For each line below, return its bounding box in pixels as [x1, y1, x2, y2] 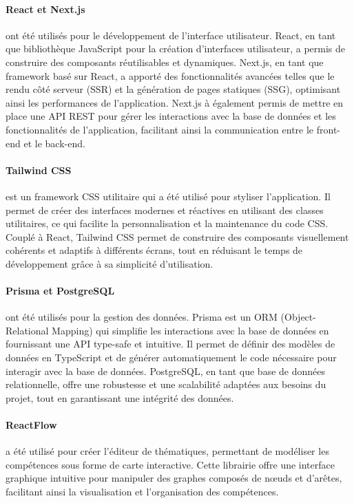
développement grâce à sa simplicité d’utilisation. [6, 256, 214, 270]
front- [316, 122, 340, 136]
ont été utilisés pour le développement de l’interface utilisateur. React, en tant [6, 28, 336, 42]
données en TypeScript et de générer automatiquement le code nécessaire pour [6, 350, 337, 365]
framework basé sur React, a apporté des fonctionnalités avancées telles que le [6, 68, 335, 83]
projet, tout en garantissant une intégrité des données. [6, 390, 234, 405]
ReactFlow [6, 418, 57, 432]
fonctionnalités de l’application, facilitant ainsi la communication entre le [6, 122, 314, 136]
